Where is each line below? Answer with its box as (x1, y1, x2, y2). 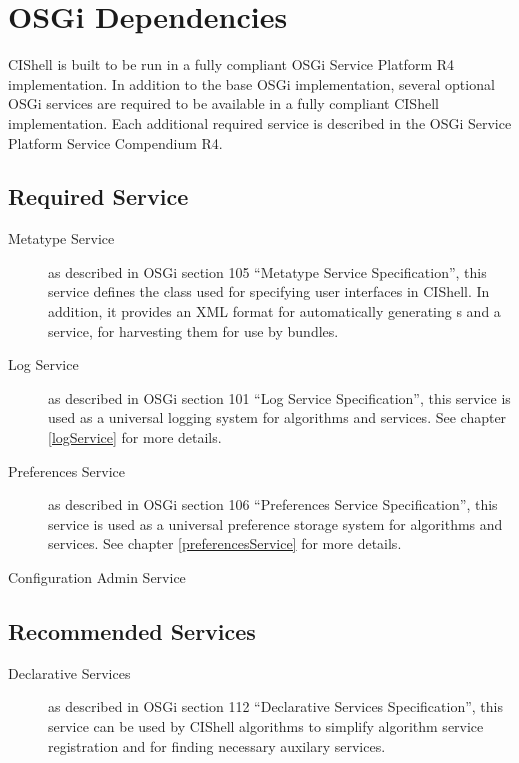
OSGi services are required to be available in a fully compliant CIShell (8, 93, 439, 114)
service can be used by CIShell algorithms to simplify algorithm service (48, 716, 484, 736)
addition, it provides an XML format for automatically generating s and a (48, 301, 501, 322)
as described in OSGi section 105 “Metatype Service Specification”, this (48, 261, 487, 282)
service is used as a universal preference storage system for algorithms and (48, 513, 503, 534)
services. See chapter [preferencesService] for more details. (48, 533, 402, 554)
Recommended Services (8, 616, 256, 646)
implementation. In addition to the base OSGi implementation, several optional (8, 73, 495, 94)
